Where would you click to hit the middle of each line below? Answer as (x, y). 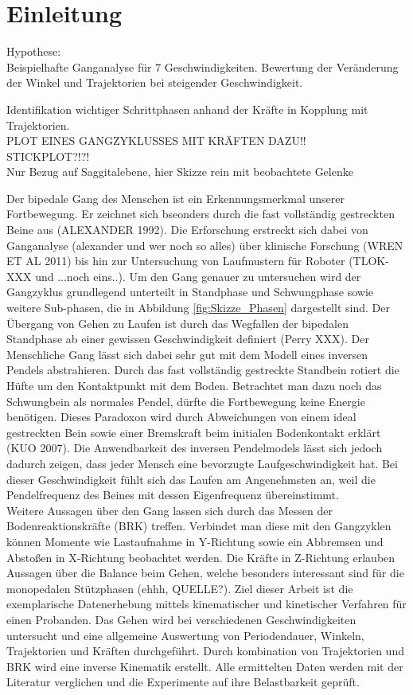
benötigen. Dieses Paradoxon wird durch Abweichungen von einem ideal (181, 417)
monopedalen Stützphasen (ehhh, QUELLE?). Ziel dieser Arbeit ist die (180, 588)
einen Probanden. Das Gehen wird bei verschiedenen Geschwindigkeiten (181, 619)
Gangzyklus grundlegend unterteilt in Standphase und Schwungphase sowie (190, 292)
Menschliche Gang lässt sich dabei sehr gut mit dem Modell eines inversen (187, 354)
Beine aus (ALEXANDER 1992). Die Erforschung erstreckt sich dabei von (187, 230)
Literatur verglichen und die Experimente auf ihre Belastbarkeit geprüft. (183, 682)
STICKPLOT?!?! (48, 156)
